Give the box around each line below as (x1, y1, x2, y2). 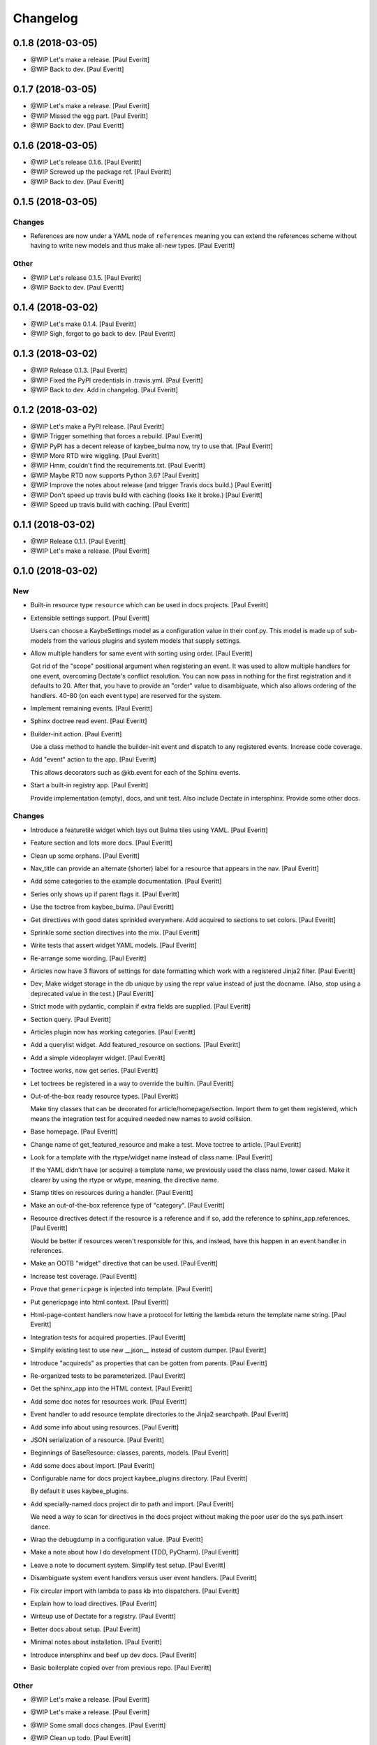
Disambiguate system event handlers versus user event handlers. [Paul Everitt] (30, 1574, 258, 1582)
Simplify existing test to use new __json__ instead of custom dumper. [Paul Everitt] (30, 1346, 267, 1354)
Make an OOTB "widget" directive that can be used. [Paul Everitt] (30, 1259, 218, 1268)
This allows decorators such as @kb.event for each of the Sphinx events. (30, 768, 241, 776)
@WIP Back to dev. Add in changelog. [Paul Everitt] (30, 385, 178, 394)
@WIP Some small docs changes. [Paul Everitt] (30, 1721, 166, 1729)
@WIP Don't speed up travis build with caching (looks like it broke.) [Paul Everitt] (30, 491, 263, 499)
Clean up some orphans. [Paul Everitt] (30, 852, 140, 860)
